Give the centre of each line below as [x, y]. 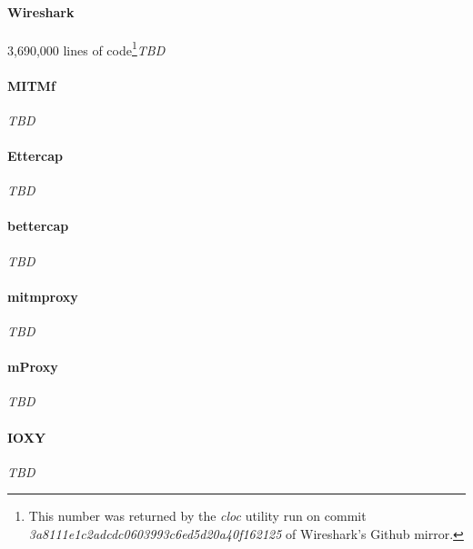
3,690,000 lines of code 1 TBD [86, 48]
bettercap [38, 226]
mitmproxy [43, 296]
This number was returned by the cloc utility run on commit [197, 516]
